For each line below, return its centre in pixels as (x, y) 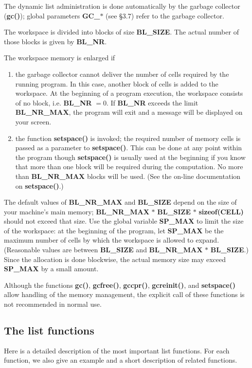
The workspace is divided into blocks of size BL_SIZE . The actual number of (121, 32)
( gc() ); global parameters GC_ (52, 15)
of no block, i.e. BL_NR (54, 102)
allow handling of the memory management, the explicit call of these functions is (124, 294)
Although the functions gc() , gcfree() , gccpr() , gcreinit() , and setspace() (120, 285)
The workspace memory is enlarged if (60, 58)
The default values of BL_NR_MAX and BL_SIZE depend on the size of (120, 202)
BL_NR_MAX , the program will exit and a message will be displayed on (129, 112)
